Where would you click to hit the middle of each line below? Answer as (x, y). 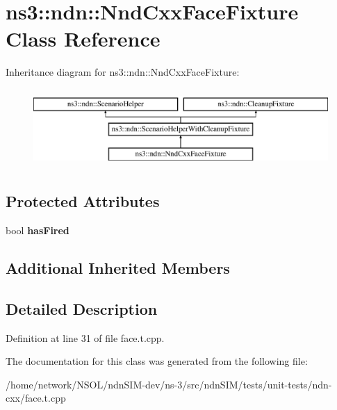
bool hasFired (38, 230)
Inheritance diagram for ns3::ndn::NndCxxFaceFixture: (123, 72)
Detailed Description (82, 308)
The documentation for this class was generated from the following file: (157, 361)
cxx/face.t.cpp (36, 398)
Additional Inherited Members (118, 268)
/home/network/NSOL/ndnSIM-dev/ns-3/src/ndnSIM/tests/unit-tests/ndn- (169, 384)
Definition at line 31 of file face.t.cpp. (85, 337)
